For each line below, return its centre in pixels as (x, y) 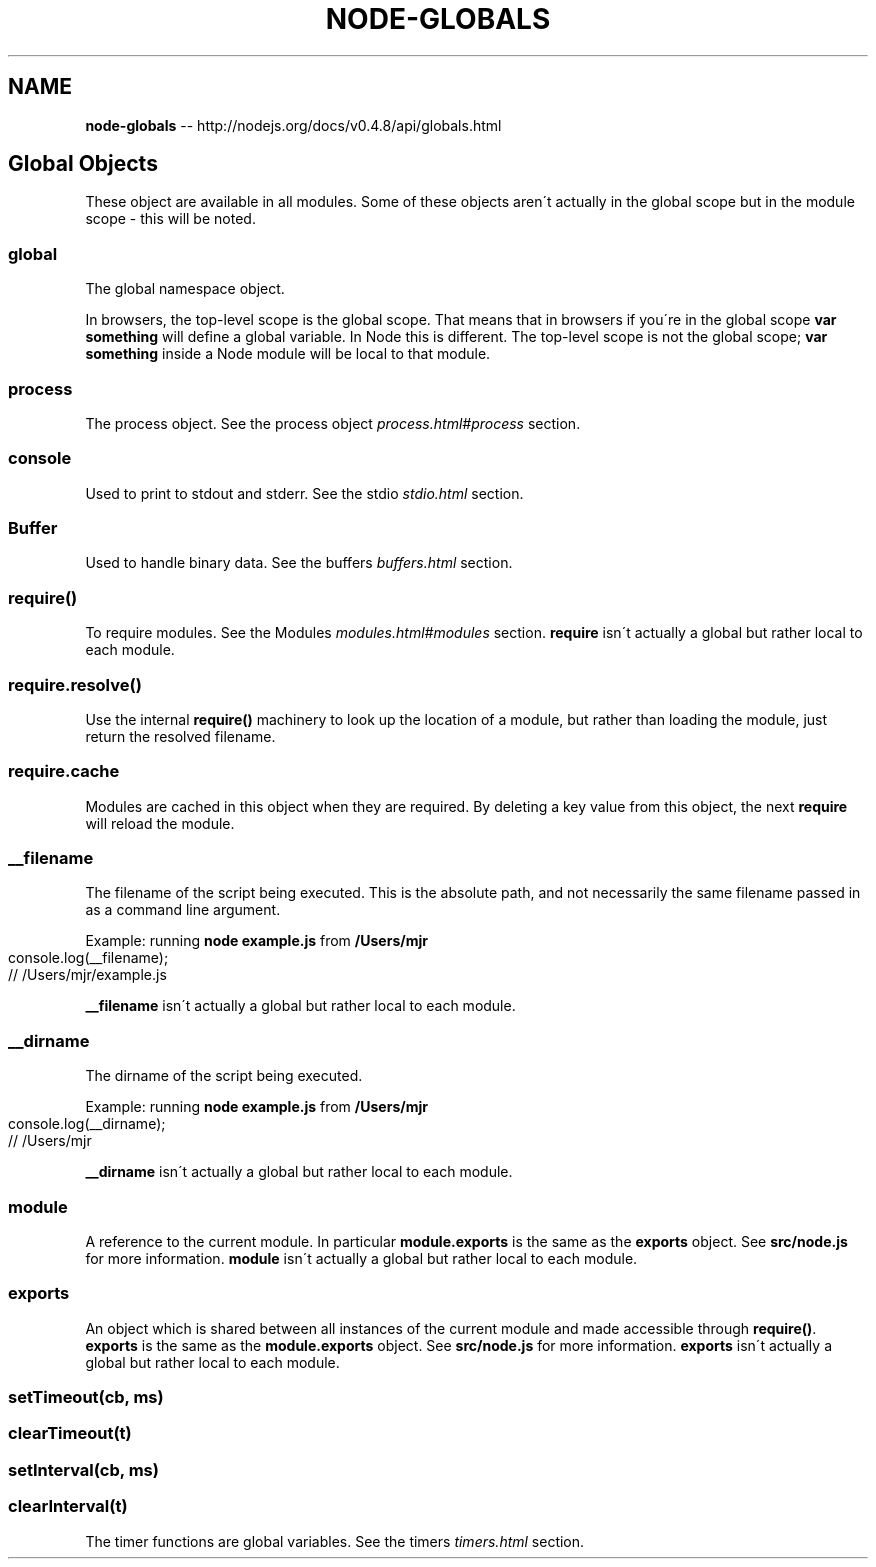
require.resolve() (75, 684)
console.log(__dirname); (87, 1124)
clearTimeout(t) (70, 1433)
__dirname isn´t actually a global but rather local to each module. (299, 1172)
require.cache (64, 771)
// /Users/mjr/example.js (87, 975)
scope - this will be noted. (170, 219)
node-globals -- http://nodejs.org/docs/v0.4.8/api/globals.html (293, 125)
